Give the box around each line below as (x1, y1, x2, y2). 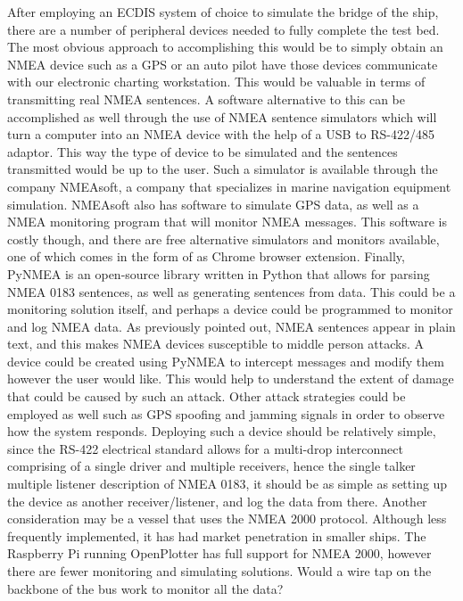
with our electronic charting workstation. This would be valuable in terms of (7, 72, 426, 91)
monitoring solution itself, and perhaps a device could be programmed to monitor (7, 300, 453, 318)
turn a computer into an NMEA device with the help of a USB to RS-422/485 (7, 125, 434, 144)
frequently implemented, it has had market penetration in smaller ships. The (7, 526, 426, 545)
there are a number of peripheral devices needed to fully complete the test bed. (7, 20, 440, 38)
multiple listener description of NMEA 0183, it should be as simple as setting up (7, 474, 448, 493)
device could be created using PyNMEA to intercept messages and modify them (7, 351, 444, 370)
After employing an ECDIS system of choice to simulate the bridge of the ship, (7, 3, 439, 21)
